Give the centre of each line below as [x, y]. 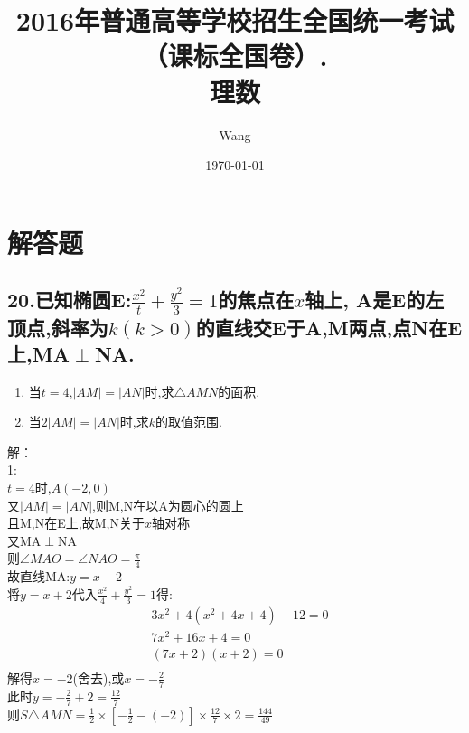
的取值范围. [189, 422]
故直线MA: [39, 576]
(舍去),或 [98, 677]
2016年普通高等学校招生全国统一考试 [235, 20]
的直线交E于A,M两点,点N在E [329, 327]
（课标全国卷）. [235, 56]
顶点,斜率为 [58, 327]
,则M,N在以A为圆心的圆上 [168, 505]
